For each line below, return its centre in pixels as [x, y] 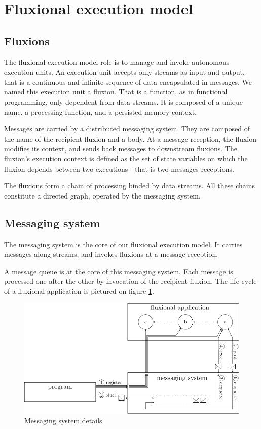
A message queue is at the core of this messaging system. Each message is [119, 271]
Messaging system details [63, 421]
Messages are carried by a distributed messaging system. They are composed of [127, 129]
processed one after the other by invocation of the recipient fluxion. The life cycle [130, 281]
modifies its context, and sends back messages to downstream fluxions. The [121, 148]
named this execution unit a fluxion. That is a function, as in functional [116, 92]
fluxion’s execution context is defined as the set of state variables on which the [126, 158]
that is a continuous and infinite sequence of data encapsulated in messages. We [128, 81]
